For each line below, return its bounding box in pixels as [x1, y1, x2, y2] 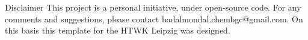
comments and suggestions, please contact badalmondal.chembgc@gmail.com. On [5, 12, 303, 25]
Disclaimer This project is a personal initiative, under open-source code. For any [5, 1, 301, 13]
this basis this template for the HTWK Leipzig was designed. [5, 24, 230, 36]
